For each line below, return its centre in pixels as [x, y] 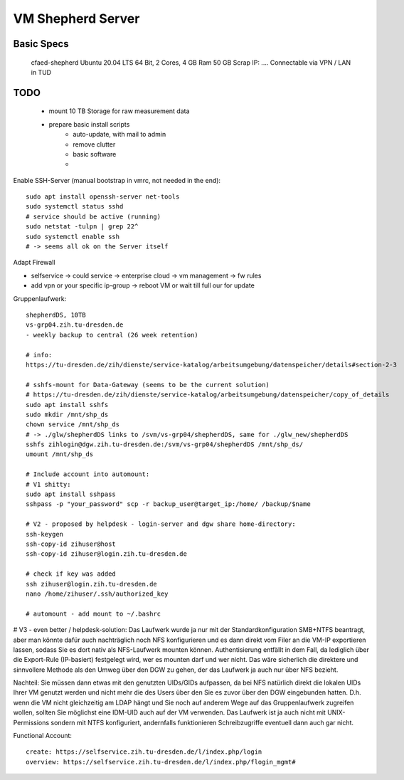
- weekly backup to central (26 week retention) [112, 335]
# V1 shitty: [48, 484]
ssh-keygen [45, 534]
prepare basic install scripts [89, 124]
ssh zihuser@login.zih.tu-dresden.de [92, 584]
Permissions [31, 722]
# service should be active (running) [94, 216]
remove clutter [94, 144]
